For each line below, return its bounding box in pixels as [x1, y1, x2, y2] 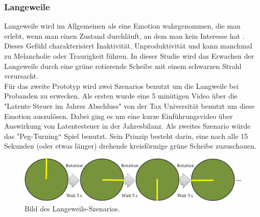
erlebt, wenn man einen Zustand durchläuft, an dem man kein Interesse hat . [4, 30, 245, 41]
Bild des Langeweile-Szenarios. [25, 203, 120, 214]
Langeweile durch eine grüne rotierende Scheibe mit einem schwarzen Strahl [4, 60, 242, 71]
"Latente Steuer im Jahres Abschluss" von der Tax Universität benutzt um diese [4, 100, 255, 111]
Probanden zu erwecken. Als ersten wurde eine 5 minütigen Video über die [4, 90, 238, 101]
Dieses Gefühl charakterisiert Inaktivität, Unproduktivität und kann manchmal [4, 40, 252, 51]
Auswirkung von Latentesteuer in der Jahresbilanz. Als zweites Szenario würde [4, 120, 251, 131]
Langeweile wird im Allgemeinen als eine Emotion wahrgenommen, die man [4, 20, 241, 31]
